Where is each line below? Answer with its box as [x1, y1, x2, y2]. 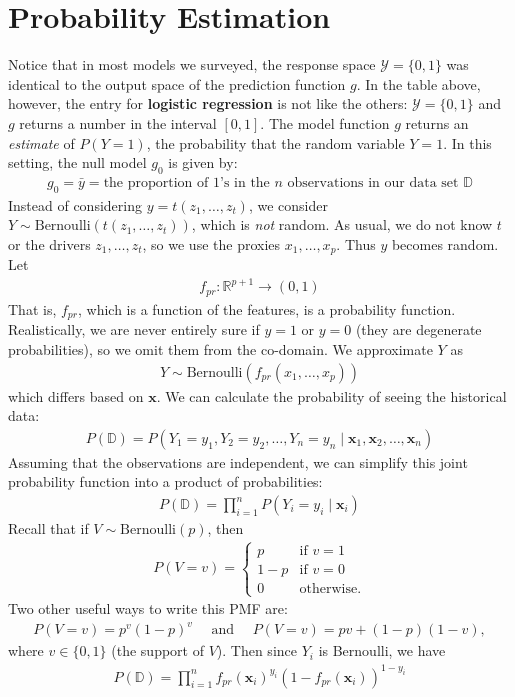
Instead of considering [8, 194, 142, 215]
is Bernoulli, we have [318, 640, 446, 661]
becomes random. [391, 233, 499, 254]
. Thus [336, 233, 376, 254]
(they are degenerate [355, 319, 482, 340]
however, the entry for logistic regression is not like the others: [8, 93, 408, 114]
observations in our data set [287, 175, 459, 190]
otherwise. [299, 581, 362, 596]
